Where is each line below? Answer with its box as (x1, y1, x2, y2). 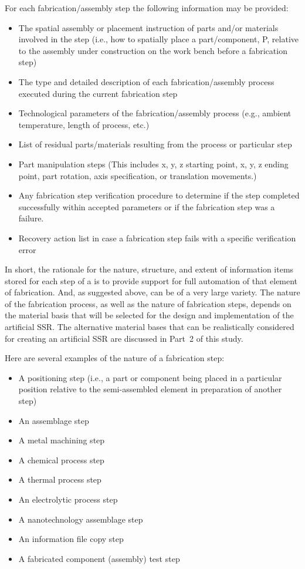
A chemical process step (18, 453, 104, 466)
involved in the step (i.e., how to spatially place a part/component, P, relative (18, 33, 299, 45)
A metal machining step (18, 434, 105, 446)
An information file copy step (18, 533, 124, 545)
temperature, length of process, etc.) (18, 118, 150, 130)
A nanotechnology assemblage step (18, 513, 143, 525)
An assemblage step (18, 414, 89, 426)
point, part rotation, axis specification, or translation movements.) (18, 169, 257, 181)
